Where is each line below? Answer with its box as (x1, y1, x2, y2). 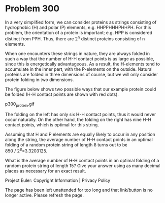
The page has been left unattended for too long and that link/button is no (5, 187, 153, 193)
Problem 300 (5, 3, 60, 14)
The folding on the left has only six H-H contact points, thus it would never (5, 112, 156, 117)
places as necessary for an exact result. (5, 168, 86, 174)
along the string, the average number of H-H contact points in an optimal (5, 137, 153, 143)
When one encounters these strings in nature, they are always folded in (5, 50, 150, 57)
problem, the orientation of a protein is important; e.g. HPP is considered (5, 29, 153, 35)
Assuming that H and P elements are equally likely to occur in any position (5, 131, 155, 138)
